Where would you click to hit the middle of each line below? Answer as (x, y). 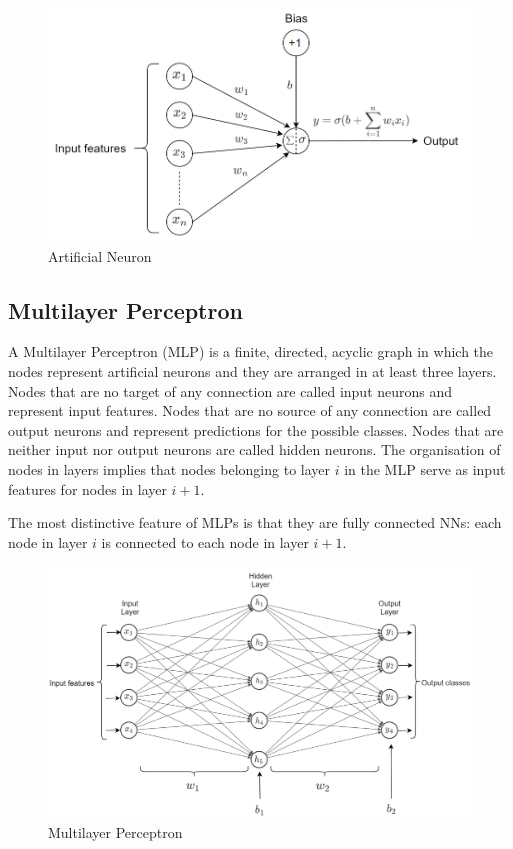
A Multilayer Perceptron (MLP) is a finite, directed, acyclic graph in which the (251, 351)
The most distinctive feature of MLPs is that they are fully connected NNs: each (255, 522)
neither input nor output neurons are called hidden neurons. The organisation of (254, 449)
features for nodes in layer (87, 488)
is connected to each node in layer (205, 541)
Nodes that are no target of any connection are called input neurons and (230, 390)
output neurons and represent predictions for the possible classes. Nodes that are (256, 429)
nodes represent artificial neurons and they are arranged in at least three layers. (252, 370)
